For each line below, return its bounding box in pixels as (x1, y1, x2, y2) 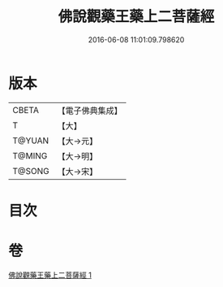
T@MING (12, 150, 48, 161)
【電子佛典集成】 (57, 105, 123, 116)
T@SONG (12, 165, 50, 176)
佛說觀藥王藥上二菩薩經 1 (8, 270, 92, 280)
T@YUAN (12, 135, 49, 146)
